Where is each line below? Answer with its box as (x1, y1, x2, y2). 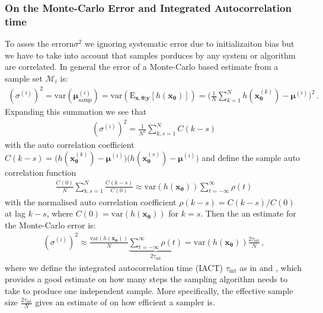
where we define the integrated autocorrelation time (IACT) (5, 261, 223, 273)
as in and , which (239, 261, 302, 273)
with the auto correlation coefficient (5, 138, 135, 151)
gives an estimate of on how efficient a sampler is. (35, 296, 215, 308)
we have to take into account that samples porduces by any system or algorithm (5, 49, 296, 61)
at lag (5, 207, 25, 220)
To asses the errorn (5, 37, 74, 50)
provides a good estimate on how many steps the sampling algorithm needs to (5, 273, 287, 285)
